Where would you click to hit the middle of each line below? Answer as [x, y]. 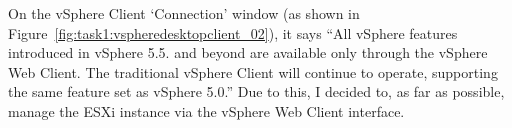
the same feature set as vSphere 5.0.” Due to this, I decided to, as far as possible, [256, 91]
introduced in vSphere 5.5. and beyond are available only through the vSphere [248, 52]
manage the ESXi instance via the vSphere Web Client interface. [206, 110]
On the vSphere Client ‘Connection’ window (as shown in [184, 13]
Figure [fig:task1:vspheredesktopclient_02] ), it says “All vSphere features [233, 32]
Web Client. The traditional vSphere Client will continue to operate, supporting [253, 71]
